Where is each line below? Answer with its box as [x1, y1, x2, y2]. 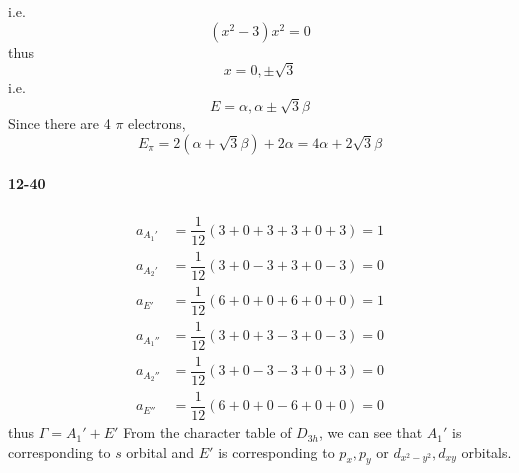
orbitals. [461, 441, 512, 462]
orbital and [126, 441, 195, 462]
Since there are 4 [8, 113, 111, 134]
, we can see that [319, 422, 423, 443]
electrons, [128, 113, 186, 134]
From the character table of [123, 422, 292, 443]
